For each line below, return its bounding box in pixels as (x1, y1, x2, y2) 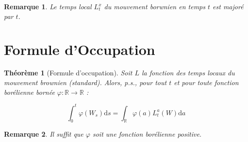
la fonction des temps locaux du (141, 68, 235, 78)
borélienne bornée (4, 87, 55, 97)
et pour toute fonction (174, 77, 239, 87)
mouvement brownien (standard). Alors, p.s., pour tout (4, 77, 167, 87)
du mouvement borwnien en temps (104, 1, 205, 11)
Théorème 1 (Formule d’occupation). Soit (4, 68, 132, 78)
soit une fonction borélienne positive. (92, 129, 202, 139)
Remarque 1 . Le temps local (4, 1, 92, 11)
